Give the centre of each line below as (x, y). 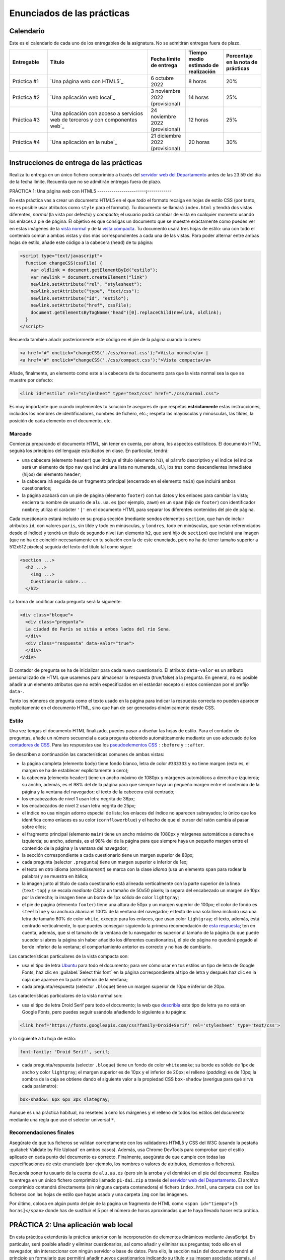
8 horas (197, 82)
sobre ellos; (34, 827)
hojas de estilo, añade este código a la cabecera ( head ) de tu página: (81, 242)
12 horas (199, 120)
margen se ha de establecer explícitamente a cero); (75, 771)
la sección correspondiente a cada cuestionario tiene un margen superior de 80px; (108, 855)
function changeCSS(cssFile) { (64, 263)
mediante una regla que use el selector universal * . (62, 1119)
